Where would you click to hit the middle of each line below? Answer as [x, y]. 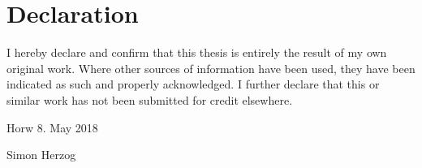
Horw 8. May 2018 [52, 127]
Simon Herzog [41, 155]
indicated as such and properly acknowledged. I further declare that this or [193, 84]
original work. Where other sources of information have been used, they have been [211, 68]
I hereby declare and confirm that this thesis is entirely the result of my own [197, 52]
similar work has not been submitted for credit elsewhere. [150, 99]
